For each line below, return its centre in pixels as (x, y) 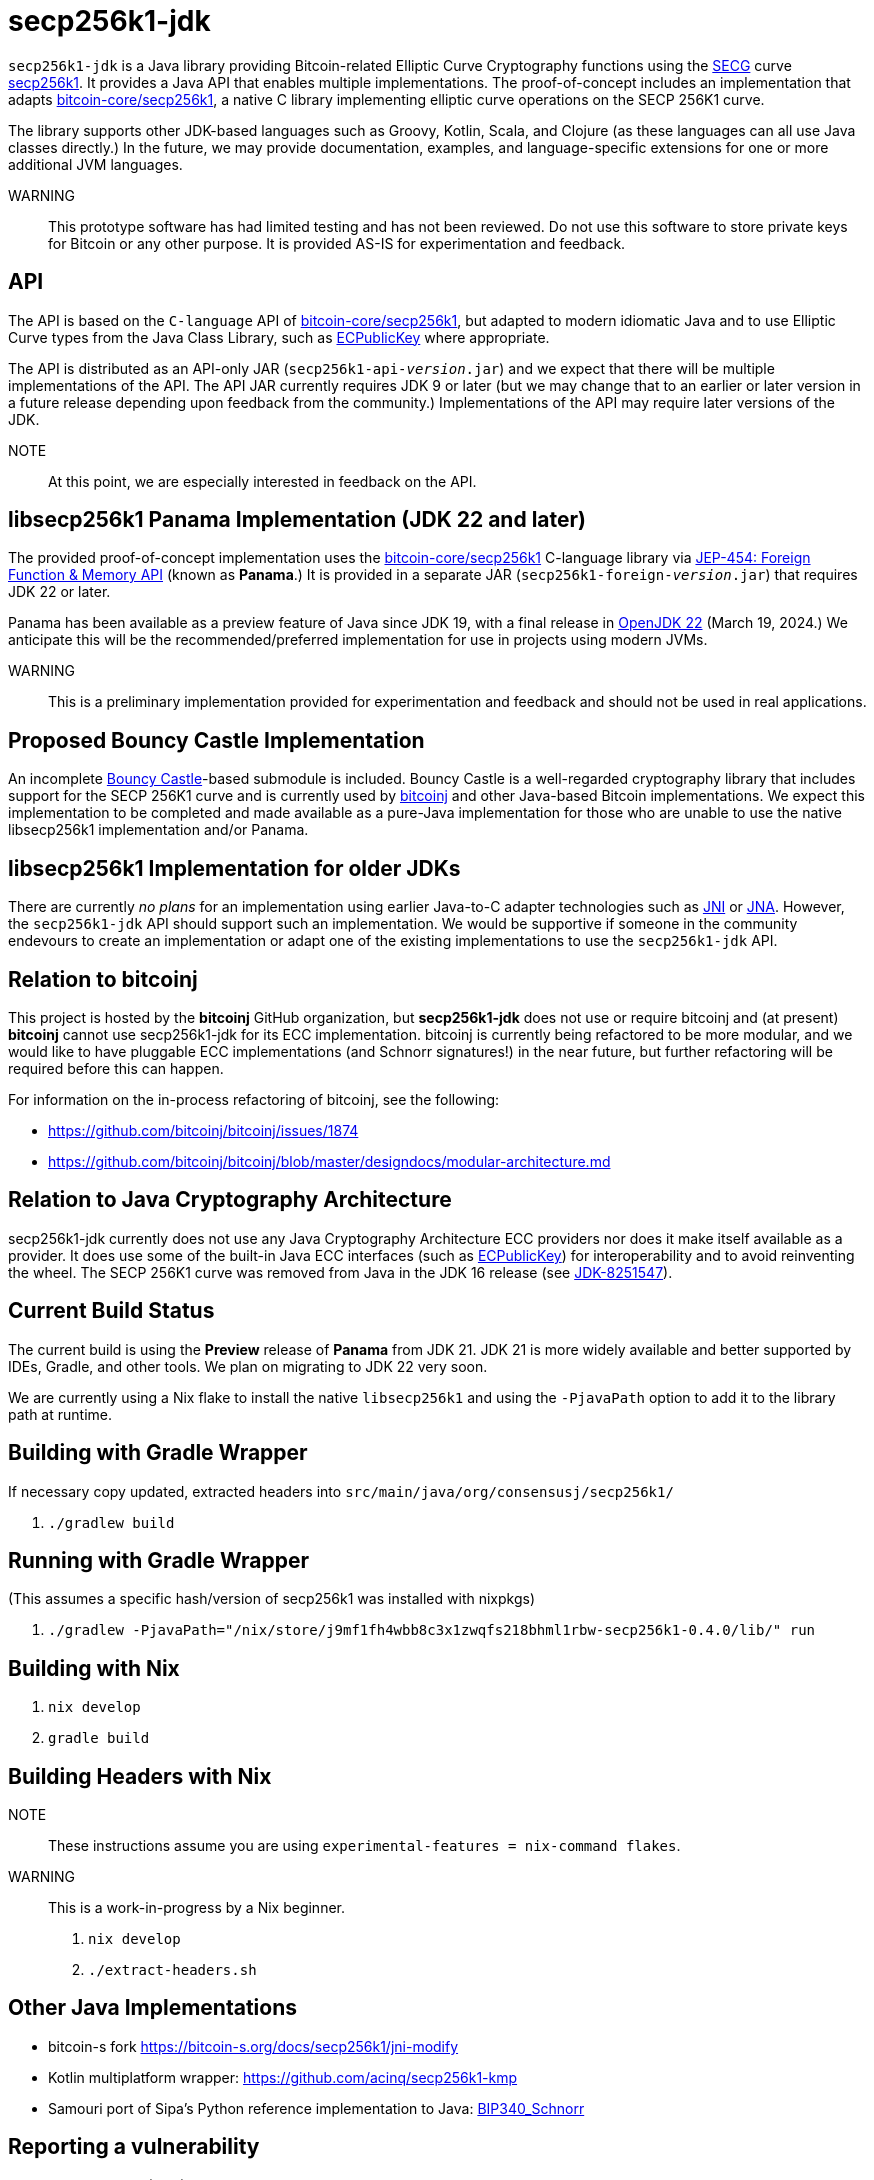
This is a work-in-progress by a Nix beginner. (197, 1908)
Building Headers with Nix (140, 1776)
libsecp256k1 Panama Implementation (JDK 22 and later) (297, 520)
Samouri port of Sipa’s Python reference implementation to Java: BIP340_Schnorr (316, 2108)
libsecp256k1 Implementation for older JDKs (234, 868)
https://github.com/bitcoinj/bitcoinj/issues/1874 (203, 1130)
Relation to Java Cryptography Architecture (230, 1200)
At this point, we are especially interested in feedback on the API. (262, 481)
